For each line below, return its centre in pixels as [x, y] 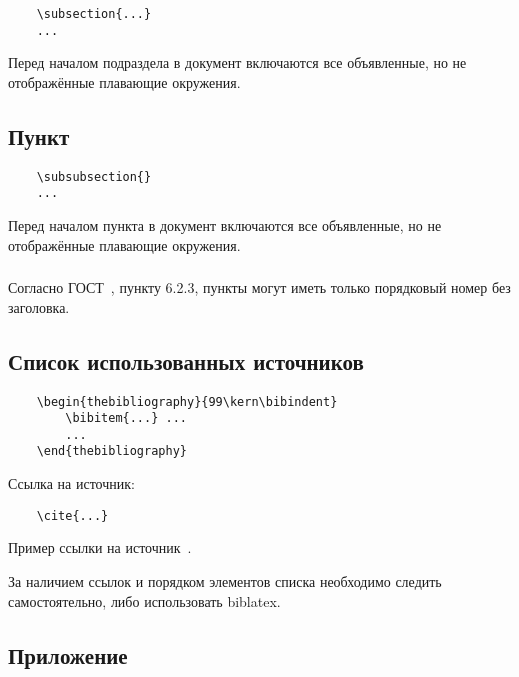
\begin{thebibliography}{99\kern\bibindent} [187, 401]
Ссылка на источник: [71, 483]
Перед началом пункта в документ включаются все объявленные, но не [225, 225]
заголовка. [39, 306]
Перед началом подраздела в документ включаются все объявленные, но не [237, 62]
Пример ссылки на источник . [100, 547]
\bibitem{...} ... [126, 418]
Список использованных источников [186, 360]
